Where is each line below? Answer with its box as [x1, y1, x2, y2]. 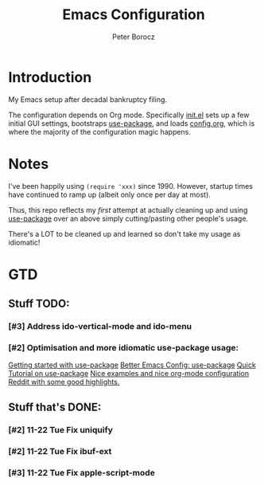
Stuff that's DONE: [8, 400, 102, 413]
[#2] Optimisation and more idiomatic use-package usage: [8, 343, 239, 354]
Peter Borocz [112, 32, 155, 41]
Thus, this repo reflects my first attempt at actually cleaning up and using [8, 205, 248, 214]
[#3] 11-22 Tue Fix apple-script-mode [8, 467, 155, 478]
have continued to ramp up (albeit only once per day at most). [8, 190, 211, 199]
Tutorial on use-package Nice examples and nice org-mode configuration [8, 369, 249, 378]
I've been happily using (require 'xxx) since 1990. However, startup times [8, 181, 253, 190]
